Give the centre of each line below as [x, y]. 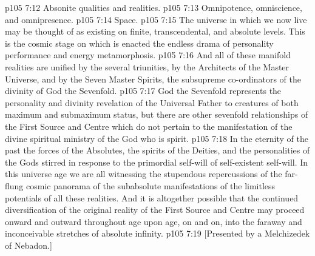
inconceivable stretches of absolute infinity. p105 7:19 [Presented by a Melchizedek [157, 233]
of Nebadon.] [29, 245]
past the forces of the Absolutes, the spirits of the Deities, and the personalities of [157, 150]
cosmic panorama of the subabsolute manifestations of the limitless [151, 185]
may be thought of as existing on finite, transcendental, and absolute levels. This [155, 31]
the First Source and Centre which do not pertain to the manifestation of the [149, 126]
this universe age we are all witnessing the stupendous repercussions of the [144, 174]
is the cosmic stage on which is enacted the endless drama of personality [139, 43]
